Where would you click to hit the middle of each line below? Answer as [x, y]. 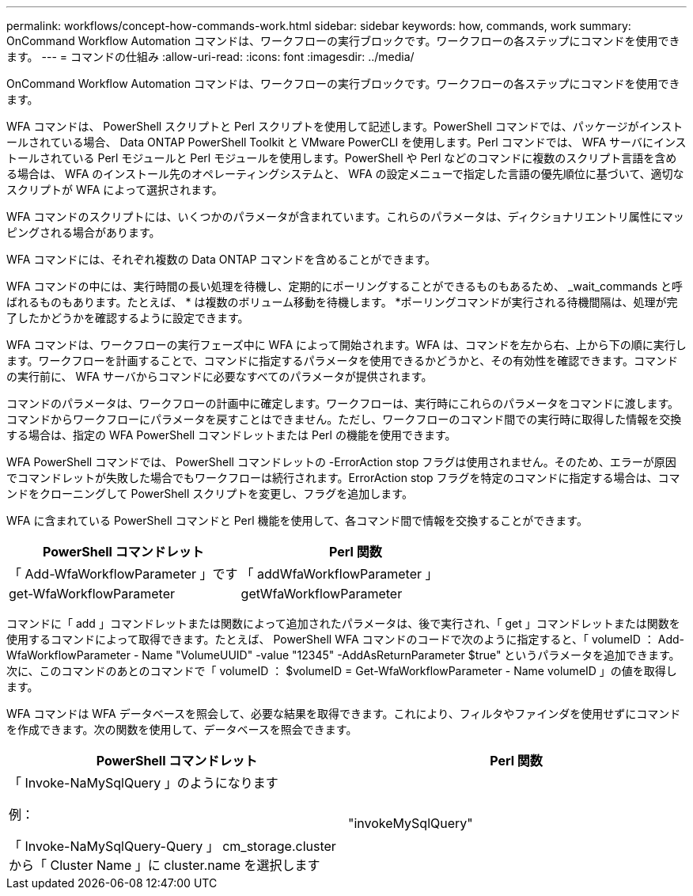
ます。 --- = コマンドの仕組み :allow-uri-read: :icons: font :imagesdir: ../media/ [210, 57]
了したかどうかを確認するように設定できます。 [128, 318]
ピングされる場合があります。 [83, 232]
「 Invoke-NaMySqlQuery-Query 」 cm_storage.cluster [172, 846]
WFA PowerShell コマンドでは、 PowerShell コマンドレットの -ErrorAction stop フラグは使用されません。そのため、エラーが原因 [341, 462]
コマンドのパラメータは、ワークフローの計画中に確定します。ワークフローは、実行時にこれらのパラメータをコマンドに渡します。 [343, 403]
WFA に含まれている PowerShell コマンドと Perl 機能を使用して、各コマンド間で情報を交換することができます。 [297, 520]
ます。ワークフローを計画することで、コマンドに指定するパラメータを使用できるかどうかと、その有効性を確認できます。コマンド [342, 361]
